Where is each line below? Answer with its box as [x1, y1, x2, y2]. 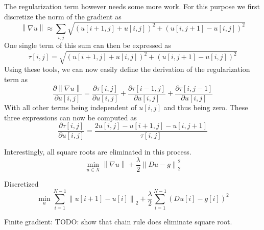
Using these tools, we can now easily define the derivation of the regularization [4, 64, 250, 74]
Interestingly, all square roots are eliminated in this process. [4, 146, 191, 157]
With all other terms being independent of [4, 101, 137, 112]
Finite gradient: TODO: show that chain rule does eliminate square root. [4, 216, 232, 227]
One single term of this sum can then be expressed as [4, 40, 171, 50]
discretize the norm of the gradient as [4, 11, 122, 21]
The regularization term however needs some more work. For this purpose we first [4, 1, 260, 11]
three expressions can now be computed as [4, 112, 137, 122]
